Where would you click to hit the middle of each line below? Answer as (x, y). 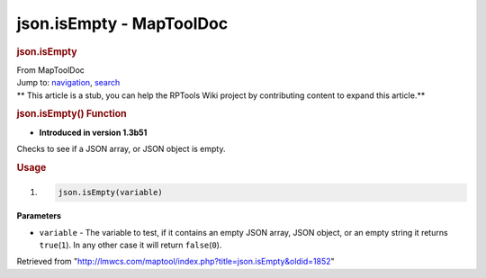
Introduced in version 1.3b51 (93, 132)
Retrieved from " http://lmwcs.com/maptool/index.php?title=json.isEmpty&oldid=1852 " (175, 262)
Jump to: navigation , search (68, 83)
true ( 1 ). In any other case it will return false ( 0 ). (130, 245)
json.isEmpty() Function (72, 114)
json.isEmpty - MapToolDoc (122, 23)
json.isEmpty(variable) (111, 193)
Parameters (39, 216)
